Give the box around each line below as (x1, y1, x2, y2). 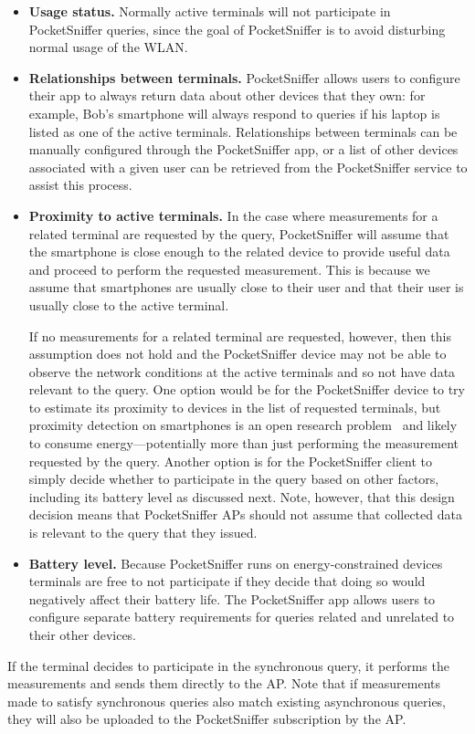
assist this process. (28, 175, 132, 194)
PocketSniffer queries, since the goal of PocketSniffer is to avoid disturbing (28, 19, 446, 38)
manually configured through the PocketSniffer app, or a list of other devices (28, 140, 459, 159)
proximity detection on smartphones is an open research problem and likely (28, 415, 458, 435)
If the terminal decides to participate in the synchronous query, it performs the (7, 655, 449, 675)
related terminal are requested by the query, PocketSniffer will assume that (28, 224, 449, 243)
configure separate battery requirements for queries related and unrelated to (28, 607, 455, 626)
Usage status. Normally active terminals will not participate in (28, 2, 391, 20)
